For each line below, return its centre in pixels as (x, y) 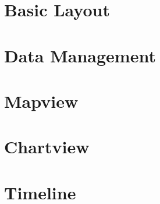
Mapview (41, 101)
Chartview (47, 147)
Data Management (80, 55)
